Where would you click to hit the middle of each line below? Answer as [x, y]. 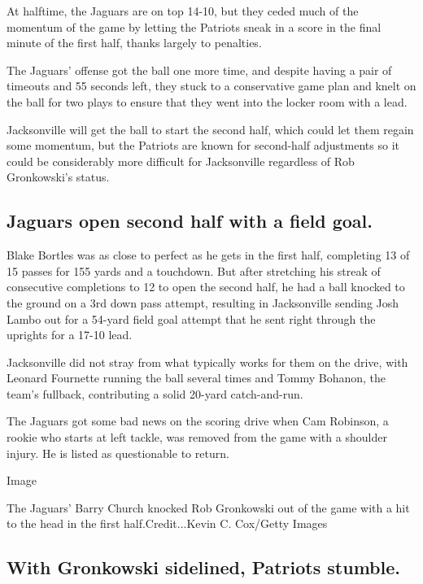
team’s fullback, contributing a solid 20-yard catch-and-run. [155, 393]
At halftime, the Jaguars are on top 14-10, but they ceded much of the [183, 11]
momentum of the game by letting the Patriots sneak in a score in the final [194, 26]
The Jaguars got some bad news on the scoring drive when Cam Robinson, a [198, 421]
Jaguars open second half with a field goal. [190, 221]
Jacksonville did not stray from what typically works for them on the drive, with [207, 362]
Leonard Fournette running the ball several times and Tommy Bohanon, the [196, 378]
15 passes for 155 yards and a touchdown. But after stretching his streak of [194, 270]
